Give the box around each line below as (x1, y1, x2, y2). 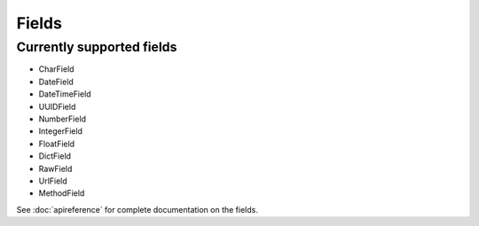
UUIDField (38, 101, 76, 112)
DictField (38, 151, 71, 161)
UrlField (38, 175, 68, 186)
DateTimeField (38, 89, 92, 99)
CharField (38, 64, 75, 74)
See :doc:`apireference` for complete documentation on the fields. (16, 204, 259, 214)
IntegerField (38, 126, 83, 136)
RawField (38, 163, 73, 174)
